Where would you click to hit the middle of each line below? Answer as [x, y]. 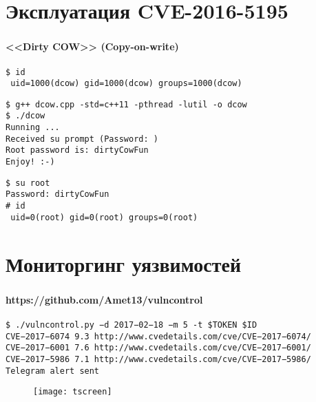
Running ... [33, 128]
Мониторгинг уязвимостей [124, 263]
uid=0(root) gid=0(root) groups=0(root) [104, 217]
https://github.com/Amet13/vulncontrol [104, 299]
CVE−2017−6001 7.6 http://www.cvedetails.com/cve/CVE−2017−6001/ [158, 348]
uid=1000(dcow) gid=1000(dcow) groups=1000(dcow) [126, 84]
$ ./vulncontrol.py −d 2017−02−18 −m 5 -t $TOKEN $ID [131, 325]
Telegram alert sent [53, 371]
